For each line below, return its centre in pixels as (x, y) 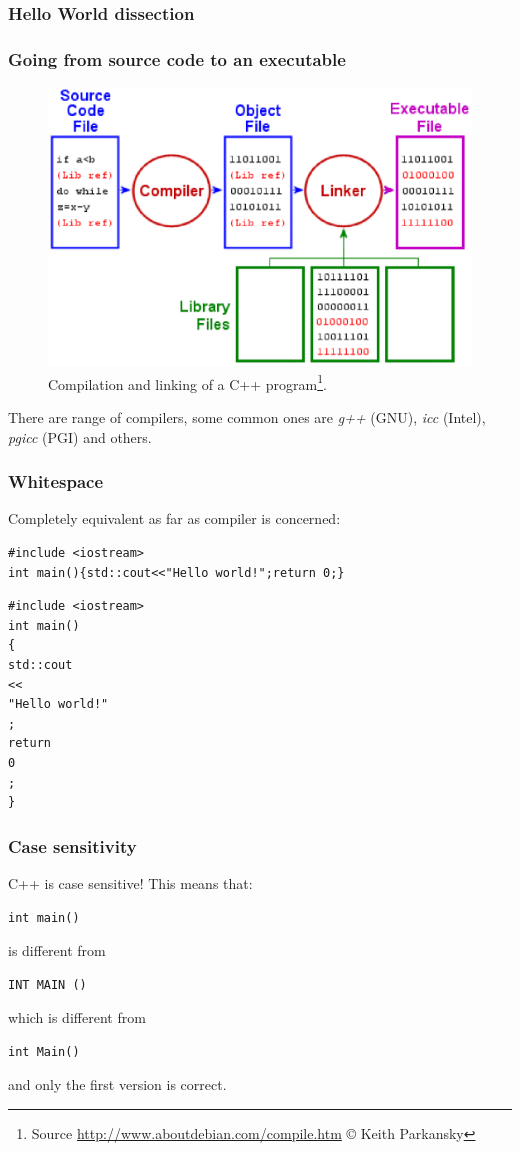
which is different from (77, 1017)
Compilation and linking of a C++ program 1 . (187, 382)
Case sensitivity (72, 845)
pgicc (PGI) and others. (80, 436)
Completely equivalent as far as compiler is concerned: (174, 518)
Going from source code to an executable (177, 58)
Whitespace (56, 481)
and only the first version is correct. (117, 1084)
